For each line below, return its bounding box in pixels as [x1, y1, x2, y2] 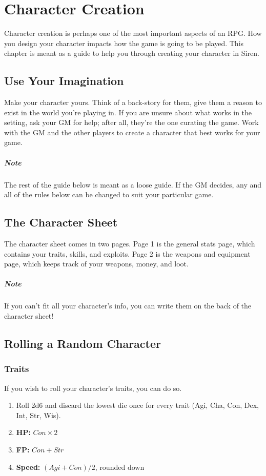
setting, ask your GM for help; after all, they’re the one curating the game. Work [4, 117, 259, 128]
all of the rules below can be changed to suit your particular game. [4, 189, 214, 200]
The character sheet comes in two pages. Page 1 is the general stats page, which [4, 238, 255, 249]
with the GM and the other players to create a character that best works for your [4, 127, 260, 137]
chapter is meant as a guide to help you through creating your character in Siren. [4, 48, 259, 58]
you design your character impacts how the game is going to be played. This [4, 37, 244, 48]
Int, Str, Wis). [16, 409, 61, 420]
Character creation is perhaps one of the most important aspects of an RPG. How [4, 28, 262, 38]
